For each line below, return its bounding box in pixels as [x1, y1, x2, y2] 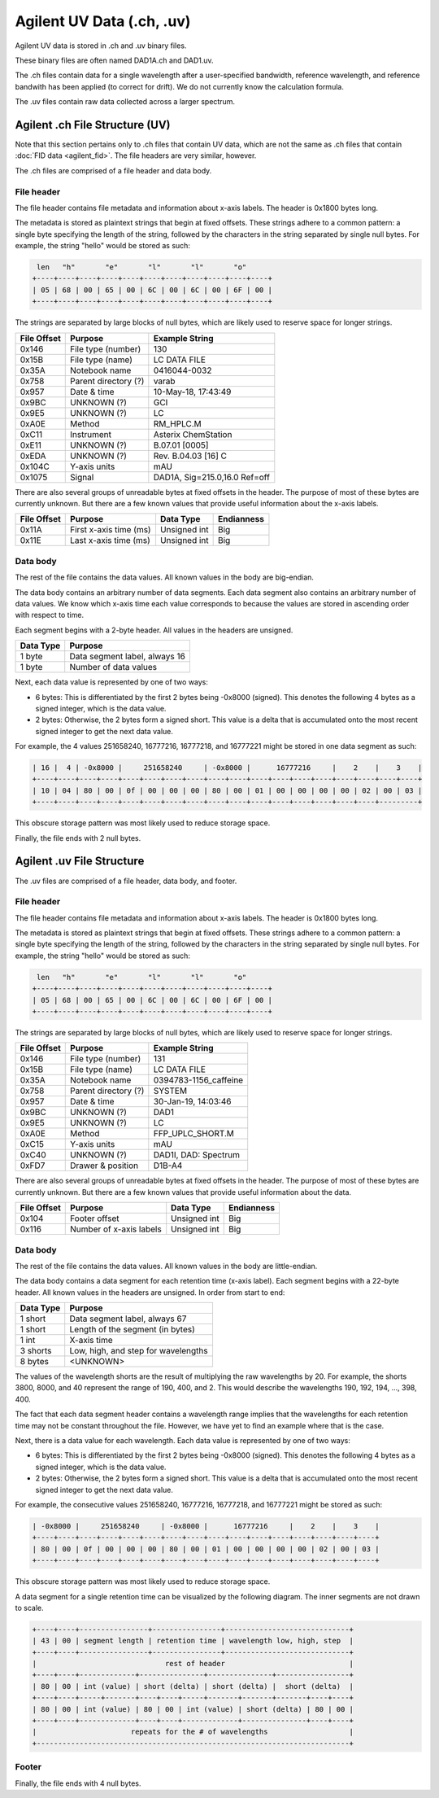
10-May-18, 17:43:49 [153, 386, 232, 397]
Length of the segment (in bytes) [69, 1323, 195, 1335]
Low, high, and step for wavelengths [69, 1345, 209, 1357]
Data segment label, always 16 [69, 651, 186, 663]
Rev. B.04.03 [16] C [153, 450, 228, 462]
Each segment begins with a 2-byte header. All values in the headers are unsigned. [15, 625, 293, 635]
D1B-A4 [153, 1160, 183, 1171]
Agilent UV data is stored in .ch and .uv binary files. [15, 41, 187, 50]
